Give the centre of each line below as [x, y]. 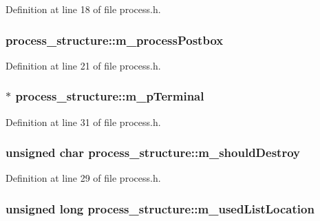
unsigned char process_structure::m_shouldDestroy [153, 152]
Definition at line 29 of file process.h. [83, 178]
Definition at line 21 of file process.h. [83, 65]
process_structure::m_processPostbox [115, 40]
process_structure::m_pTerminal [110, 96]
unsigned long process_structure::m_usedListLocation [160, 208]
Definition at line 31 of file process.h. [83, 122]
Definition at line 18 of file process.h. [83, 9]
